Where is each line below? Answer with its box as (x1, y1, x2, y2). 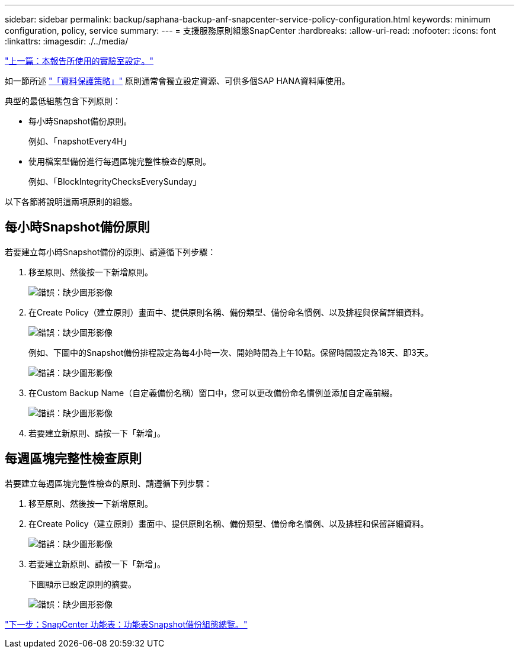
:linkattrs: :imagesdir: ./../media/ (5, 36, 129, 46)
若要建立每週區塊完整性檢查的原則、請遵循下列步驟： (5, 478, 212, 488)
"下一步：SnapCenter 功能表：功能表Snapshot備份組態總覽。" (5, 619, 248, 629)
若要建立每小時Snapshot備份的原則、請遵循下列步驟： (5, 246, 216, 257)
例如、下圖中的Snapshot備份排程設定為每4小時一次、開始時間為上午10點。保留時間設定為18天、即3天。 (28, 347, 433, 358)
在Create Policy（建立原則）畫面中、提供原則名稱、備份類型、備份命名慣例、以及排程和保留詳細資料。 (28, 518, 429, 529)
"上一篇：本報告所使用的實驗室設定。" (5, 56, 154, 66)
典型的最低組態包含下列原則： (5, 96, 121, 106)
